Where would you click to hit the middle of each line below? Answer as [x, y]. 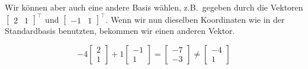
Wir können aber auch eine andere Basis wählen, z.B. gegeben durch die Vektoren [154, 7]
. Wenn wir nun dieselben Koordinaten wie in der [195, 19]
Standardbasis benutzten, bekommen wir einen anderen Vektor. [120, 31]
